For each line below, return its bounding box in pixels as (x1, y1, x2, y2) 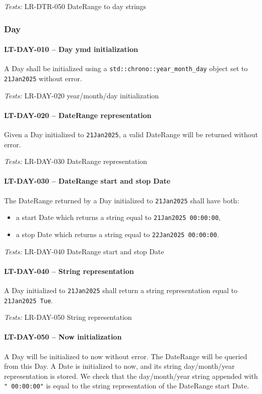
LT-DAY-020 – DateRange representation (4, 109, 152, 120)
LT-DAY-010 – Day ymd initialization (4, 44, 138, 54)
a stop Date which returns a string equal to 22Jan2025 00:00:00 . (16, 229, 219, 239)
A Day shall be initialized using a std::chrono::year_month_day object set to (4, 63, 248, 74)
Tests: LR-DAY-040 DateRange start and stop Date (4, 246, 164, 256)
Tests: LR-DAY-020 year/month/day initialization (4, 90, 159, 100)
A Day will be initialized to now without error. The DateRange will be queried (4, 351, 247, 361)
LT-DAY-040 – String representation (4, 265, 134, 276)
